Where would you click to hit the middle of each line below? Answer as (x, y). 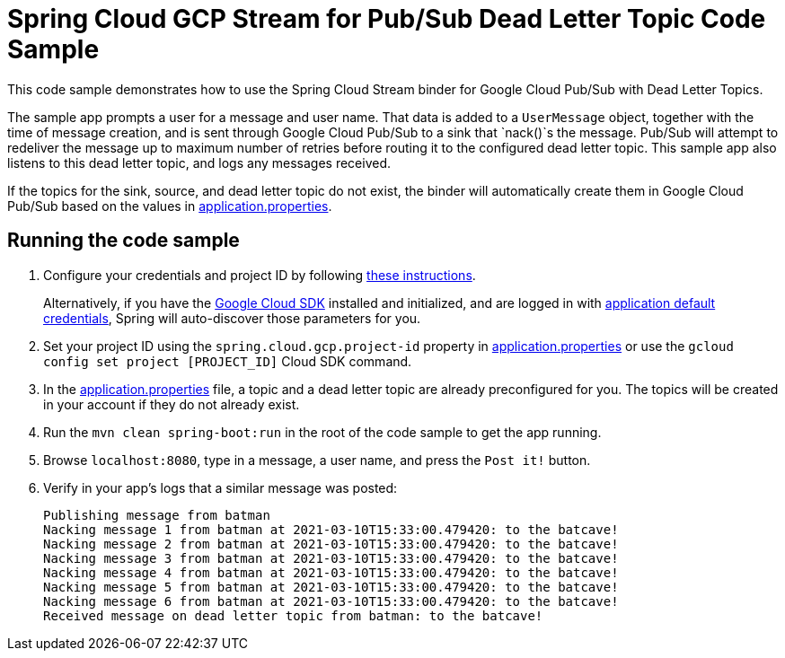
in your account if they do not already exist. (172, 404)
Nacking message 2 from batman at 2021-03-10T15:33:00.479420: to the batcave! (331, 544)
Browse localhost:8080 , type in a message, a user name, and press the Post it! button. (317, 460)
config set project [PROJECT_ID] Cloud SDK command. (228, 361)
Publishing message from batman (157, 515)
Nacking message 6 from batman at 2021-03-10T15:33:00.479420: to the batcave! (331, 601)
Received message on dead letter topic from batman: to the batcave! (293, 615)
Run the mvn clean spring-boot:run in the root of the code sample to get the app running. (322, 432)
